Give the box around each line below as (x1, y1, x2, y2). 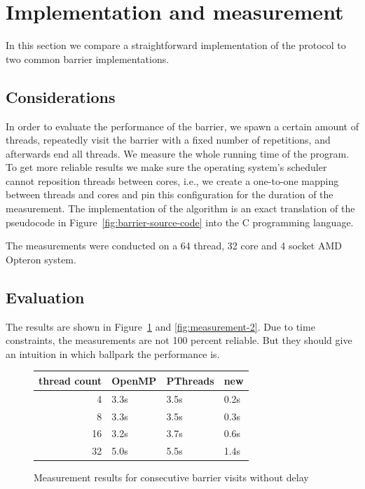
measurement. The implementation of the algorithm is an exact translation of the (6, 201, 355, 216)
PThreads (166, 373, 214, 387)
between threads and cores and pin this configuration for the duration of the (6, 187, 333, 202)
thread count (39, 373, 102, 387)
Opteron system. (6, 252, 76, 266)
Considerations (6, 85, 116, 107)
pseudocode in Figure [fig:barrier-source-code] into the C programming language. (6, 214, 354, 229)
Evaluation (6, 286, 85, 308)
